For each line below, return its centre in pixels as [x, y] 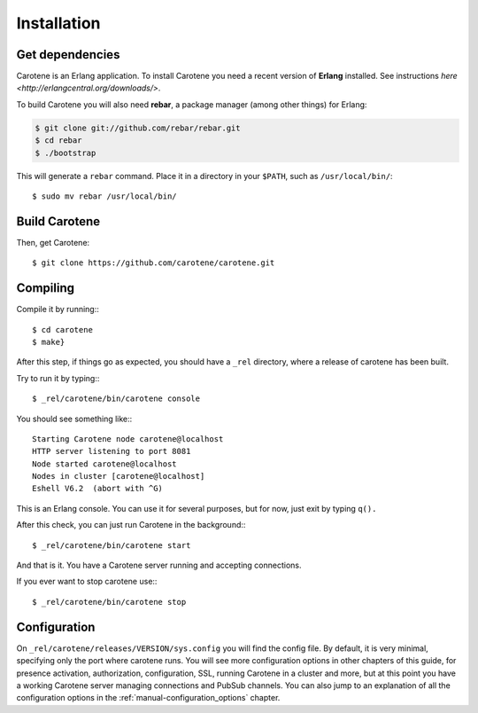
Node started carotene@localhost [104, 464]
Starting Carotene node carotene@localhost [128, 439]
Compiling [46, 288]
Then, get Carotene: [53, 242]
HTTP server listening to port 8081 [112, 451]
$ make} [49, 342]
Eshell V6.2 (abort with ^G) [98, 489]
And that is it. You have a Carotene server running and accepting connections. [159, 565]
